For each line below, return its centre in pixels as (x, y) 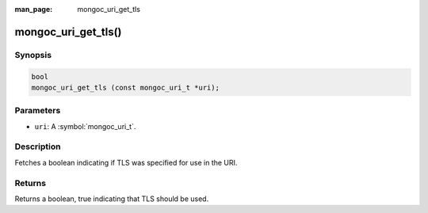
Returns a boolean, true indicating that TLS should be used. (112, 199)
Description (38, 146)
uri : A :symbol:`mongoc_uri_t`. (85, 126)
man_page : (34, 9)
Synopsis (33, 55)
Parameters (38, 111)
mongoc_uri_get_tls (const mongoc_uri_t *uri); (125, 87)
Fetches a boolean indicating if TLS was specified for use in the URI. (126, 162)
